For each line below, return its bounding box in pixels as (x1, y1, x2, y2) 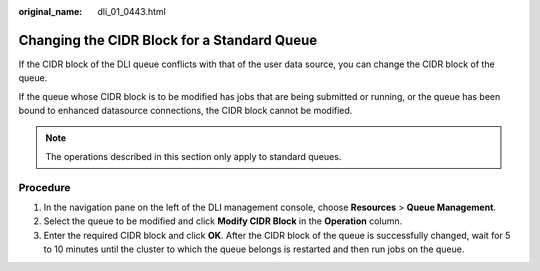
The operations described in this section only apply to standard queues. (45, 150, 342, 162)
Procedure (18, 180, 71, 194)
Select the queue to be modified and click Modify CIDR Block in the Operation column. (43, 215, 403, 227)
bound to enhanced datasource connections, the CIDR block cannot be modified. (18, 105, 353, 117)
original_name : (18, 6, 83, 17)
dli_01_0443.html (97, 6, 167, 17)
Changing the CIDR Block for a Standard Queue (18, 31, 318, 49)
